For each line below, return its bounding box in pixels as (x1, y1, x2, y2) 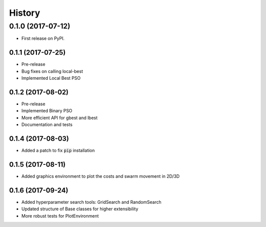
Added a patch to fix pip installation (21, 148, 95, 154)
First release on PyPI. (21, 35, 65, 41)
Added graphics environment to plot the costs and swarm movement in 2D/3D (21, 173, 180, 179)
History (9, 7, 40, 18)
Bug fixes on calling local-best (21, 68, 83, 74)
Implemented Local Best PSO (21, 75, 81, 81)
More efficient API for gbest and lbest (21, 115, 98, 121)
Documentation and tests (21, 122, 73, 128)
